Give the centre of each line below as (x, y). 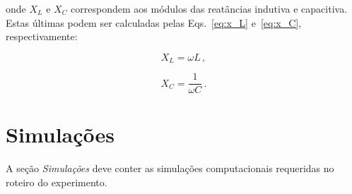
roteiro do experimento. (57, 182)
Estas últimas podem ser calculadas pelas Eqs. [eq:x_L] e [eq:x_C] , (154, 22)
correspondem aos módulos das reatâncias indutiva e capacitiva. (209, 8)
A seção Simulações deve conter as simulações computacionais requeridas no (170, 168)
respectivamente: (42, 36)
